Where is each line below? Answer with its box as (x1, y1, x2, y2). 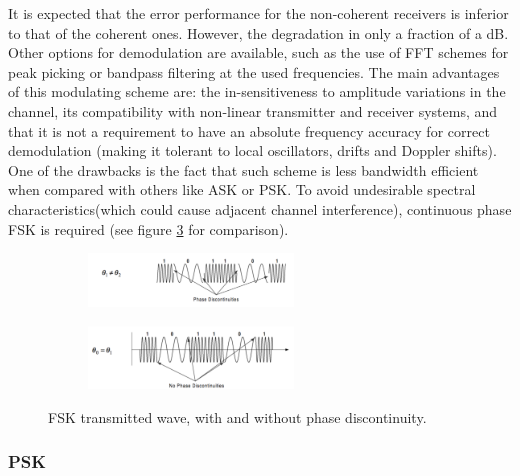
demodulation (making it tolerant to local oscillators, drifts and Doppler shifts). (8, 140, 497, 161)
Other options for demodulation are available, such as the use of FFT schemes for (8, 42, 509, 63)
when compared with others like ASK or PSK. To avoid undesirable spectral (8, 179, 476, 200)
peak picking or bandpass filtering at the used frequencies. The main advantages (8, 61, 500, 82)
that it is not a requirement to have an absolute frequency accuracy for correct (8, 120, 490, 141)
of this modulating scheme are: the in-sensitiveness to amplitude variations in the (8, 81, 506, 102)
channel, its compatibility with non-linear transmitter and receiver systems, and (8, 100, 498, 121)
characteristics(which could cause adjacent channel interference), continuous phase (8, 198, 512, 219)
